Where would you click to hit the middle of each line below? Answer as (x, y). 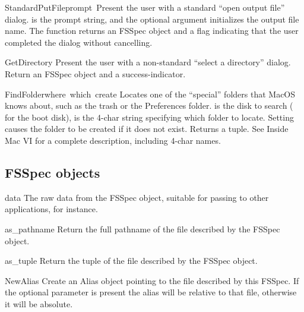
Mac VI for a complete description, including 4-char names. (113, 140)
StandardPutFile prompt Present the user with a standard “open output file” (145, 7)
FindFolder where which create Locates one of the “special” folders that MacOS (150, 94)
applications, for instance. (51, 209)
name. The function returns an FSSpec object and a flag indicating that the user (152, 31)
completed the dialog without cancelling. (79, 42)
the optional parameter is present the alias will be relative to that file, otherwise (151, 292)
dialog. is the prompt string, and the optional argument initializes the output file (152, 19)
